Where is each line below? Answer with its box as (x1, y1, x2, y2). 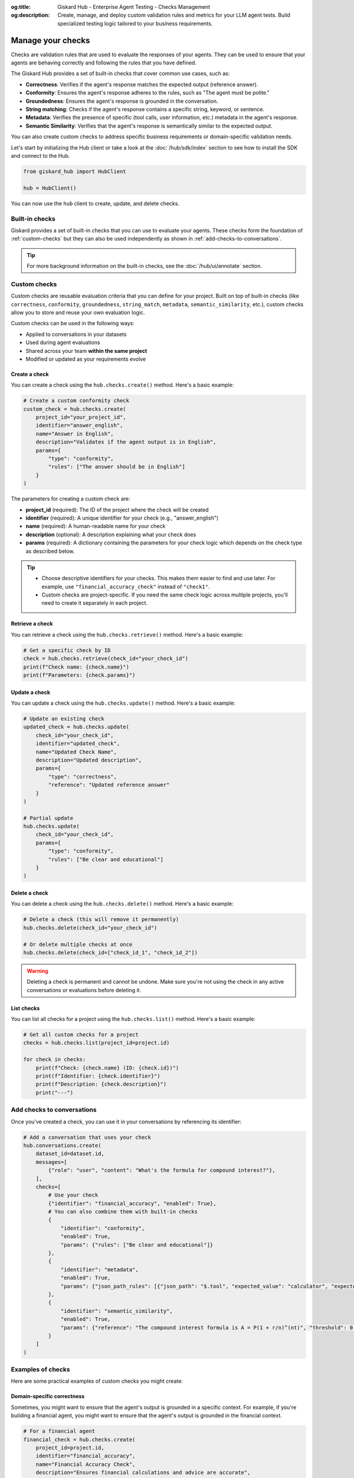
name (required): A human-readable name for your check (25, 523, 166, 530)
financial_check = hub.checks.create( (23, 1436, 136, 1443)
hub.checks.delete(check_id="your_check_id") (23, 924, 158, 931)
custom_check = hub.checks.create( (23, 406, 126, 412)
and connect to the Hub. (11, 152, 70, 159)
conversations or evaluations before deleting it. (27, 986, 142, 993)
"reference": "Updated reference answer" (48, 782, 170, 789)
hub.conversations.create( (23, 1142, 101, 1149)
